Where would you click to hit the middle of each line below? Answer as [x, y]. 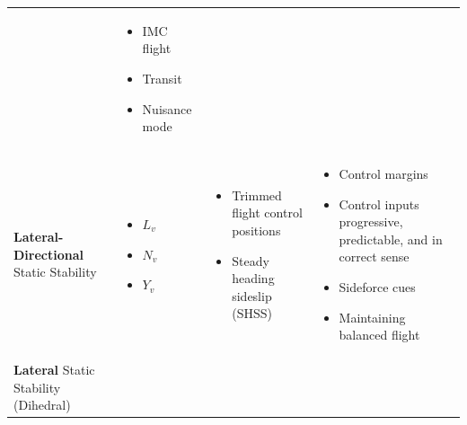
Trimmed [257, 195]
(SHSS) [252, 313]
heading [253, 278]
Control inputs [379, 204]
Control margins [383, 173]
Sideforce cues [377, 286]
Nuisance [167, 108]
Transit [162, 78]
